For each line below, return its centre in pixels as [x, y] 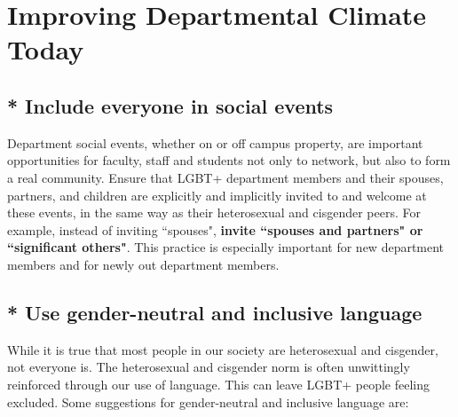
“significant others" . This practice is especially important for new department [226, 247]
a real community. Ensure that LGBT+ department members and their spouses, [225, 177]
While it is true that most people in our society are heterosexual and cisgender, [223, 349]
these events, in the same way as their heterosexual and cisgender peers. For [214, 212]
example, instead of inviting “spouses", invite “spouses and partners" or [215, 229]
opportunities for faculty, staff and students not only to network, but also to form [229, 160]
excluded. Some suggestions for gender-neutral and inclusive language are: [208, 401]
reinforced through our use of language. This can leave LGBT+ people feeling [219, 384]
